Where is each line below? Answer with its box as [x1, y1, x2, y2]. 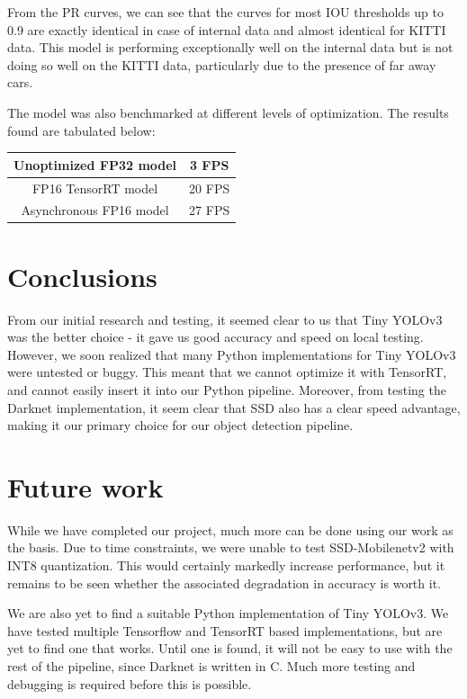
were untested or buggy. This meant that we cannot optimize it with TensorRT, [7, 363, 447, 381]
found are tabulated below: [7, 121, 156, 139]
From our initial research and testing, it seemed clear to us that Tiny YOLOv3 [7, 309, 443, 328]
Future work [7, 468, 164, 505]
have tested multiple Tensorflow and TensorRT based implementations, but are [7, 621, 443, 640]
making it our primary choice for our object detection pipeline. [7, 416, 354, 435]
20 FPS [189, 178, 230, 197]
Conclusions [7, 257, 157, 294]
